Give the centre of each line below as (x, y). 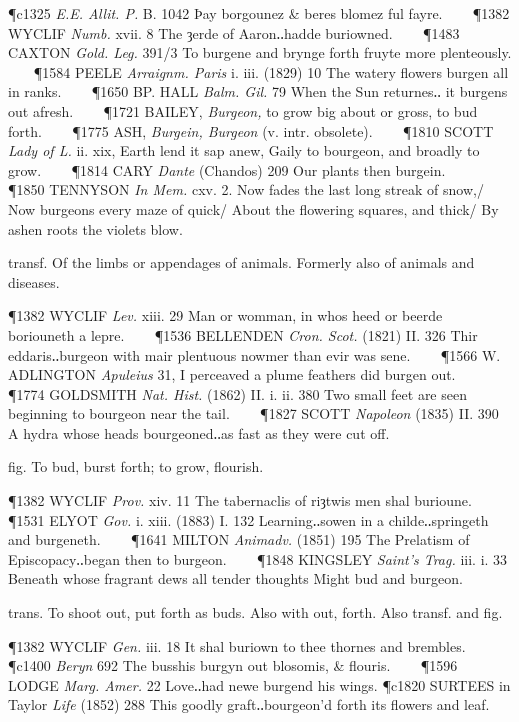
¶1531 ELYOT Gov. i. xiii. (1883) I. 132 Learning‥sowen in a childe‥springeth (248, 519)
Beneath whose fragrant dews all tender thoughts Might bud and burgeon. (235, 578)
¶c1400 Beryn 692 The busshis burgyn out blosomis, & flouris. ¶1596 (233, 665)
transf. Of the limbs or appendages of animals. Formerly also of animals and (241, 262)
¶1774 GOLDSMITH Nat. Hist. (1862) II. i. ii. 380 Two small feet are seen (237, 393)
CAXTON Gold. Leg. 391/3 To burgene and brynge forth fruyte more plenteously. (260, 52)
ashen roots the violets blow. (95, 228)
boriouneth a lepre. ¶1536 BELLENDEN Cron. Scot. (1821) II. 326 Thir (243, 334)
